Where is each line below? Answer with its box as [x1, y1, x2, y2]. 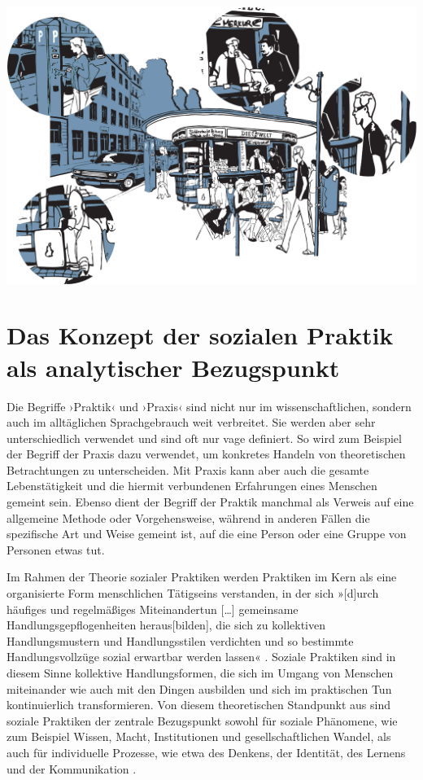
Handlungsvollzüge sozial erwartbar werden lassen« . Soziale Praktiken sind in [7, 648, 396, 665]
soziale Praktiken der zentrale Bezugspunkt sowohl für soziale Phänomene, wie [7, 712, 398, 729]
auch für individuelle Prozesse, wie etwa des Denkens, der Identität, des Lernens [7, 743, 406, 760]
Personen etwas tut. [7, 541, 105, 558]
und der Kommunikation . [7, 760, 137, 777]
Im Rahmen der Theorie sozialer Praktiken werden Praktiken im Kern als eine [7, 568, 397, 585]
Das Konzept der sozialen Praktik [7, 318, 394, 352]
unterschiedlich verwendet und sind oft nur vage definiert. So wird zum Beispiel [7, 429, 402, 446]
